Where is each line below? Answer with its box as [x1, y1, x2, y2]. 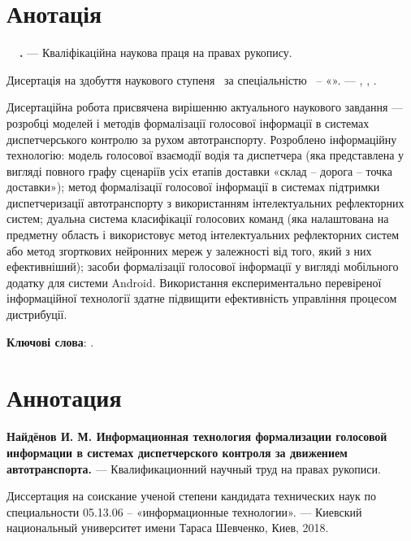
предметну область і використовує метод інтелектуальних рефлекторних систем [6, 226, 400, 243]
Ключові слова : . [6, 333, 94, 350]
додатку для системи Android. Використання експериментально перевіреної [6, 273, 382, 290]
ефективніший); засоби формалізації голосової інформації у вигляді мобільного [6, 258, 399, 275]
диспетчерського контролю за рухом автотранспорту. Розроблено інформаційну [6, 130, 397, 147]
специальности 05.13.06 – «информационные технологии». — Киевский [6, 503, 362, 520]
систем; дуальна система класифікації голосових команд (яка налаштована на [6, 210, 389, 227]
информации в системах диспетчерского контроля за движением [6, 443, 348, 460]
